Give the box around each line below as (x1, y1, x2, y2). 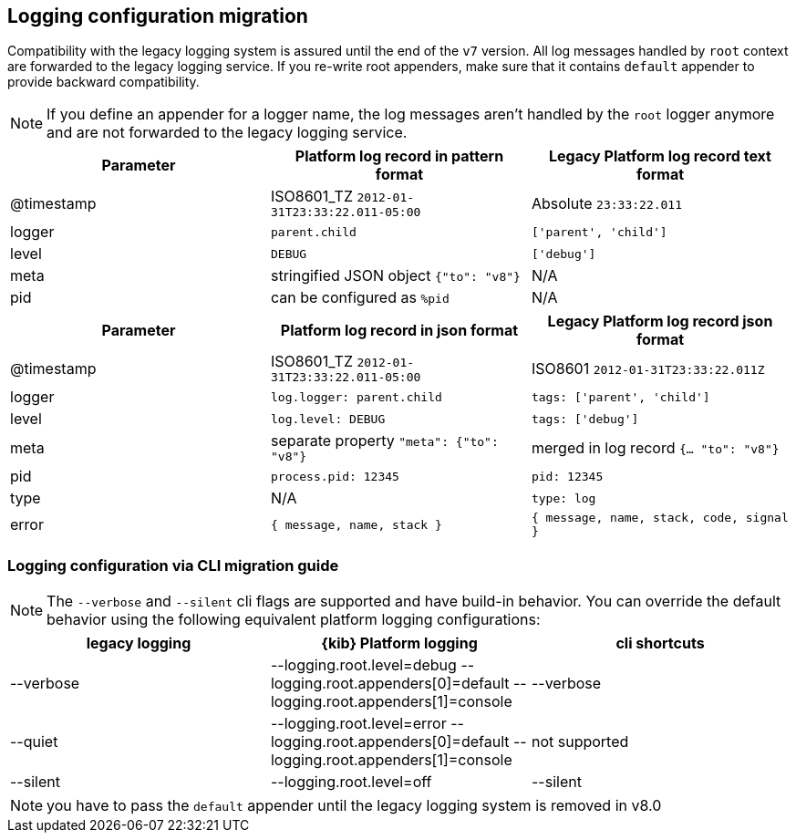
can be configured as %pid (270, 288, 450, 307)
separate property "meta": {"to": (270, 431, 499, 451)
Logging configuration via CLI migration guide (7, 555, 339, 575)
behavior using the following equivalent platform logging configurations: (47, 610, 541, 629)
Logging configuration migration (7, 5, 308, 27)
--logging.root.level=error (270, 714, 447, 733)
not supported (531, 732, 629, 752)
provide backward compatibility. (7, 74, 200, 90)
